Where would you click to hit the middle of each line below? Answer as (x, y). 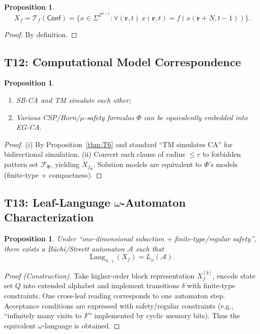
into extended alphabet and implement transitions (101, 285)
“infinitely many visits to (43, 315)
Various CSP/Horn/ (48, 117)
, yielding (65, 164)
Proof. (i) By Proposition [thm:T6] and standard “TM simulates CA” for (118, 144)
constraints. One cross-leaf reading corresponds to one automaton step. (115, 296)
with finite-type (211, 285)
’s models (223, 164)
